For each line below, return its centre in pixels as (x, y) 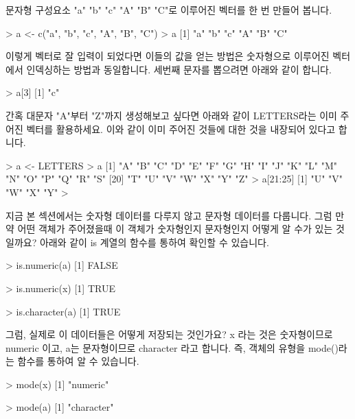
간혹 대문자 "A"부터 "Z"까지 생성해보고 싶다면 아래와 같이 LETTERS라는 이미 (171, 115)
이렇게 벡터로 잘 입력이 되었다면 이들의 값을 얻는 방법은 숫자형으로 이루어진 (168, 56)
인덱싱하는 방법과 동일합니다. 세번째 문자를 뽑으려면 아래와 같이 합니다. (179, 69)
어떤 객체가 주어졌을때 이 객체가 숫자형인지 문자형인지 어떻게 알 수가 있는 (175, 229)
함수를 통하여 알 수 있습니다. (78, 361)
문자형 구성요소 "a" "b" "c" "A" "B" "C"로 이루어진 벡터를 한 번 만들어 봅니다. (169, 10)
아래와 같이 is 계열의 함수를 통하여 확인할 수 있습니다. (154, 242)
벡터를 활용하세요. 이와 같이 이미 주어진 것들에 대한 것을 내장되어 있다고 (181, 129)
